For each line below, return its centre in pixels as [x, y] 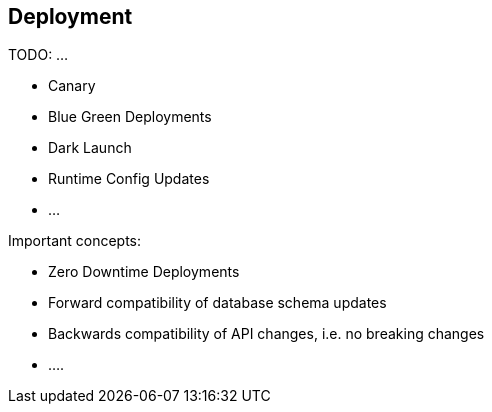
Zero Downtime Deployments [144, 272]
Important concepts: [75, 241]
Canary [72, 86]
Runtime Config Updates [129, 179]
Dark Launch [90, 148]
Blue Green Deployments [130, 117]
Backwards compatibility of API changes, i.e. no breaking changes [266, 334]
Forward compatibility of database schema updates [217, 303]
